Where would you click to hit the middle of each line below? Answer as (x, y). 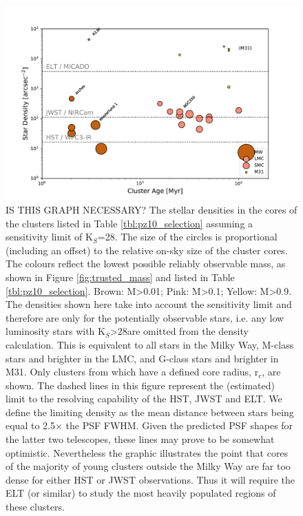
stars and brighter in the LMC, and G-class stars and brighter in (142, 358)
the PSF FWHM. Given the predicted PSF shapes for (179, 425)
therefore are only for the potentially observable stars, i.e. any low (145, 317)
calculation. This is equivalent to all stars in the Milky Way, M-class (150, 344)
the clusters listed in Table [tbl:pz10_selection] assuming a (129, 223)
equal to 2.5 (30, 425)
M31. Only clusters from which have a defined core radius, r (132, 372)
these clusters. (35, 507)
